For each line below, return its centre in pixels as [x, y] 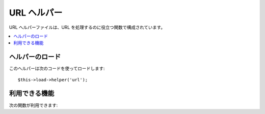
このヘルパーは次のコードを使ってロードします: [57, 69]
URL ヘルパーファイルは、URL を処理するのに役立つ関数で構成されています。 [87, 27]
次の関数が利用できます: [34, 105]
